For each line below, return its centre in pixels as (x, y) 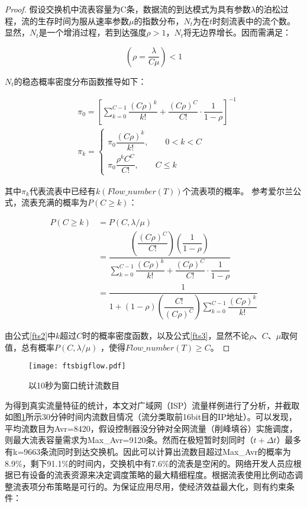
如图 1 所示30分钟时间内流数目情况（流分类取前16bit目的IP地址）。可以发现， (151, 417)
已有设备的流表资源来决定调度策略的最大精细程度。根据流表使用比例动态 (153, 475)
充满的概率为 (62, 202)
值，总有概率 (30, 347)
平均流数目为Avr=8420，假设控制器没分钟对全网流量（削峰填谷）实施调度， (151, 428)
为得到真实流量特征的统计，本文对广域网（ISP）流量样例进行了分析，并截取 (152, 405)
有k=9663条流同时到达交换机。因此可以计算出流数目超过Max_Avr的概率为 (148, 452)
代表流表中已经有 (62, 190)
